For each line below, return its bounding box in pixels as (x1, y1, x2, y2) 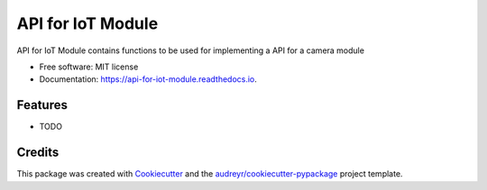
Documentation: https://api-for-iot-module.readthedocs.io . (39, 74, 257, 85)
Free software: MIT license (39, 61, 139, 72)
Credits (16, 145, 60, 160)
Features (16, 97, 68, 113)
